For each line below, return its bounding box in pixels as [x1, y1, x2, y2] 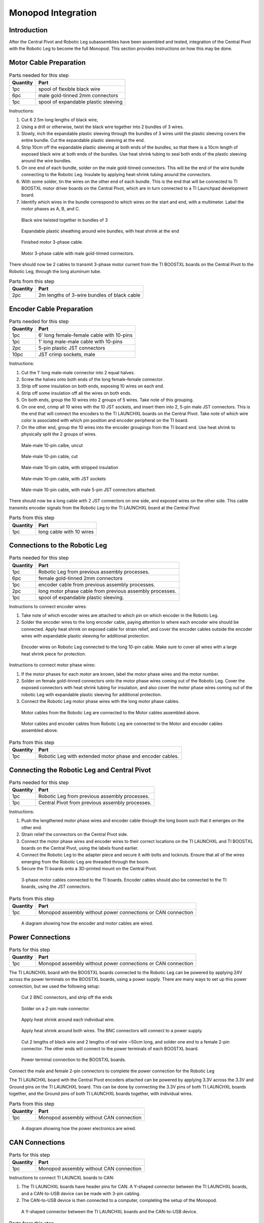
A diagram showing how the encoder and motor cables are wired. [21, 920, 154, 926]
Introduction [9, 26, 48, 34]
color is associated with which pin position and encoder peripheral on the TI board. [21, 417, 189, 423]
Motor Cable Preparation [9, 59, 86, 67]
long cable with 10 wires [38, 528, 94, 535]
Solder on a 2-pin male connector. [21, 1005, 90, 1011]
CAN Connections [9, 1138, 66, 1147]
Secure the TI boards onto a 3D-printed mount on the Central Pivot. [21, 866, 157, 872]
